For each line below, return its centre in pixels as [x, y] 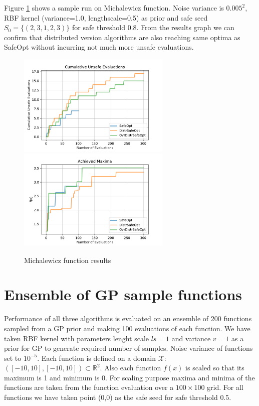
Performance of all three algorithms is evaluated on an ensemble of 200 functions [128, 318]
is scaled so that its [215, 368]
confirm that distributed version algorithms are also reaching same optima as [122, 37]
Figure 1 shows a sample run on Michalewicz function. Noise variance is [114, 8]
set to [13, 358]
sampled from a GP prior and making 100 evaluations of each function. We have [127, 328]
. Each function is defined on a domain [97, 358]
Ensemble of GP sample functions [123, 294]
